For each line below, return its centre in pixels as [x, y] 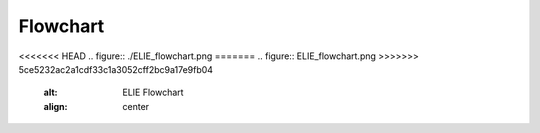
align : [55, 106]
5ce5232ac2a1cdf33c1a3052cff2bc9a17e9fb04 [116, 69]
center [136, 106]
